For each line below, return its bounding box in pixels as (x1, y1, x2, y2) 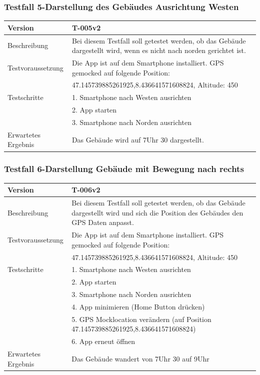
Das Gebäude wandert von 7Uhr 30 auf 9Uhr (71, 353, 209, 363)
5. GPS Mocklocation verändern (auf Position (71, 313, 211, 324)
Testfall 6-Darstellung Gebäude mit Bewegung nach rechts (4, 162, 244, 175)
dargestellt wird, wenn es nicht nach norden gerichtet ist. (71, 45, 246, 55)
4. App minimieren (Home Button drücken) (71, 301, 205, 311)
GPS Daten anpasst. (71, 217, 134, 227)
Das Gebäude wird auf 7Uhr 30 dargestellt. (71, 134, 204, 144)
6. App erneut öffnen (71, 336, 135, 346)
